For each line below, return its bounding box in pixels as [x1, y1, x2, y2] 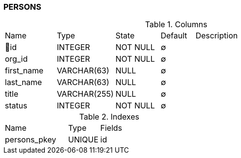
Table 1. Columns [145, 19, 207, 30]
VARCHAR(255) [56, 89, 114, 99]
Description [195, 31, 238, 41]
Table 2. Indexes [79, 112, 139, 122]
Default [160, 31, 187, 41]
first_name [5, 66, 44, 76]
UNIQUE [68, 135, 99, 145]
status [5, 101, 27, 111]
